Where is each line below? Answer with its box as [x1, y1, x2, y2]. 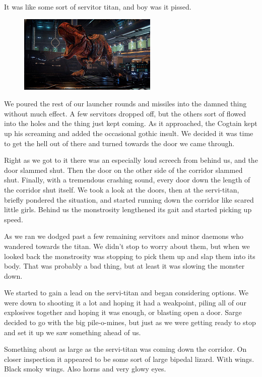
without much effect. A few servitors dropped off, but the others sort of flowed [4, 108, 246, 118]
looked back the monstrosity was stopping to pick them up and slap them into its [4, 250, 255, 261]
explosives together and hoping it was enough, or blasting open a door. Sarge [4, 307, 242, 318]
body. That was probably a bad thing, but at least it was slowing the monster [4, 261, 245, 271]
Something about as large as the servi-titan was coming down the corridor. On [4, 344, 247, 354]
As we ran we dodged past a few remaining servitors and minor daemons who [4, 231, 243, 241]
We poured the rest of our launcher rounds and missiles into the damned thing [4, 98, 247, 109]
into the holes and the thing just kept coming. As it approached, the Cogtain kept [4, 118, 257, 129]
